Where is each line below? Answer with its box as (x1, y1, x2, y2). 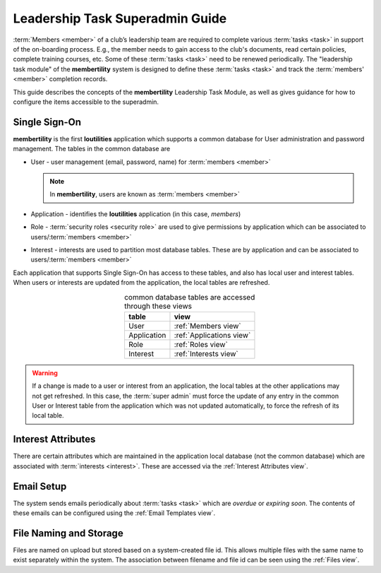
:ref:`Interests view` (174, 348, 239, 358)
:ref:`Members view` (174, 321, 241, 331)
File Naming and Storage (13, 527, 123, 539)
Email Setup (13, 480, 67, 492)
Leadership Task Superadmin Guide (13, 11, 227, 26)
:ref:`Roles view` (174, 339, 229, 349)
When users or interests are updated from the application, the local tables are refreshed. (13, 278, 270, 287)
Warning (32, 368, 58, 377)
